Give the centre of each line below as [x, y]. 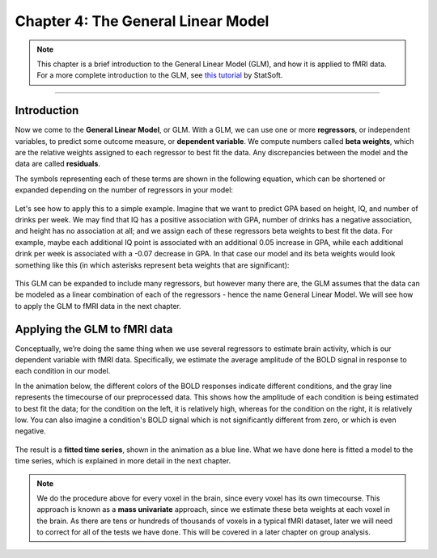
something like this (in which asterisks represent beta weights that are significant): [152, 265]
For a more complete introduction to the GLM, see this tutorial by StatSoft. [160, 75]
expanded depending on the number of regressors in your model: [124, 190]
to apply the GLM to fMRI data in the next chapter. [98, 306]
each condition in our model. [63, 371]
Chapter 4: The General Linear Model [142, 21]
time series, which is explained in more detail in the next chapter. [123, 461]
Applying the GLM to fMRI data [94, 329]
